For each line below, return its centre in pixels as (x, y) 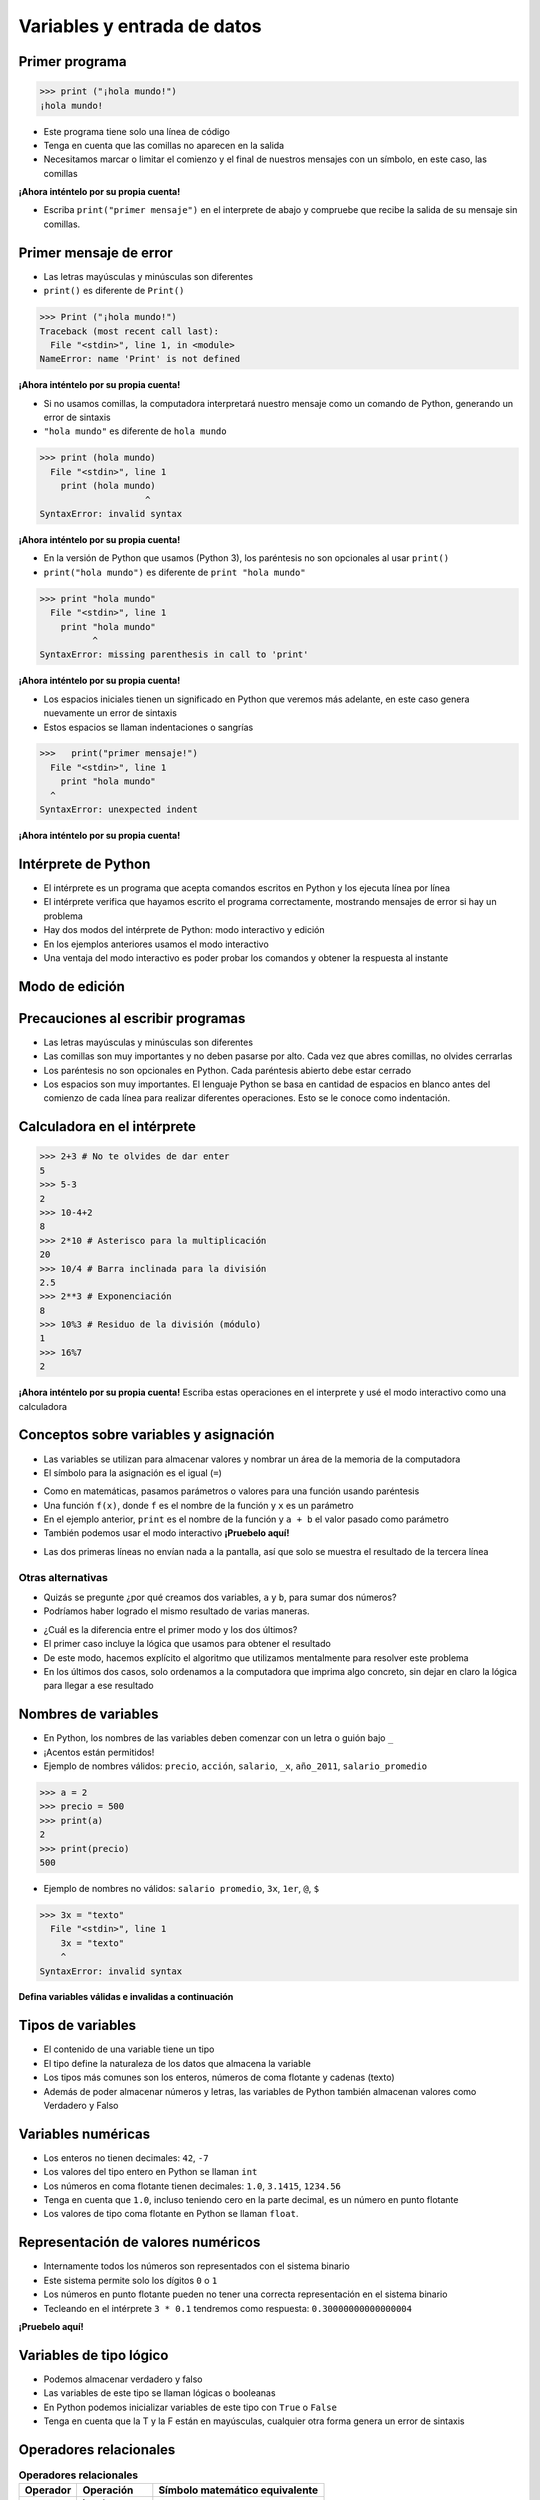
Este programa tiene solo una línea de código (136, 131)
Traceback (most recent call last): (129, 331)
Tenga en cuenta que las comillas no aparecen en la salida (164, 145)
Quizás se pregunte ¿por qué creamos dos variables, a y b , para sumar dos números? (220, 1597)
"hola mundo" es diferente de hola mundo (135, 431)
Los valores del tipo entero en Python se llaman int (150, 2172)
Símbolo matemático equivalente (238, 2490)
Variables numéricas (84, 2133)
